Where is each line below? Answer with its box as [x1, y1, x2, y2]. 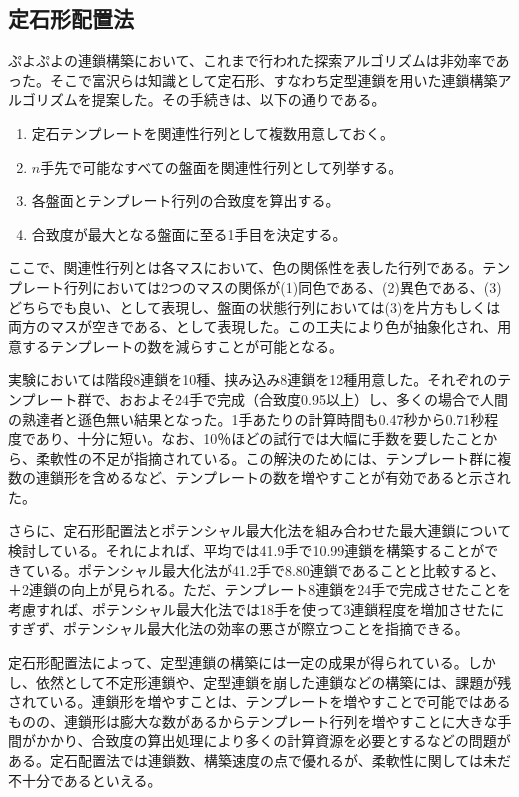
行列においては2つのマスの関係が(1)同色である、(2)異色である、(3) [63, 276, 502, 297]
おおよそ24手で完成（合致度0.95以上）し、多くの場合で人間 [119, 388, 508, 409]
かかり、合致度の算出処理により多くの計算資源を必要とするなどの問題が [35, 730, 511, 751]
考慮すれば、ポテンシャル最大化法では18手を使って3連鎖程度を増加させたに [8, 598, 505, 619]
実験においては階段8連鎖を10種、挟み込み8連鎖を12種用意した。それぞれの [8, 369, 498, 390]
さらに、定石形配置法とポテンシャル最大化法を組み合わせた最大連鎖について [8, 520, 512, 541]
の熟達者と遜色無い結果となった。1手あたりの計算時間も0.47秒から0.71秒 [8, 408, 485, 429]
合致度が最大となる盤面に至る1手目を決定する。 [31, 223, 347, 244]
